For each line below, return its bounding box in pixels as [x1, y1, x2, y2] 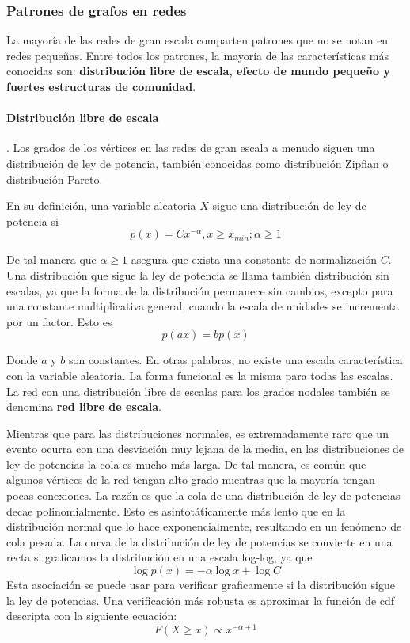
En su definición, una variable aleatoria [6, 197, 196, 214]
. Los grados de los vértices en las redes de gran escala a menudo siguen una [6, 139, 375, 156]
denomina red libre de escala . [6, 398, 161, 415]
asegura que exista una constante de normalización [131, 251, 377, 268]
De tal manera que [6, 251, 97, 268]
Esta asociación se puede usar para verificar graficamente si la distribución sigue [6, 576, 395, 593]
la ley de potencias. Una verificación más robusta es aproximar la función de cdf [6, 592, 395, 608]
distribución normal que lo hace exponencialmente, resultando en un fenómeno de [6, 518, 402, 535]
